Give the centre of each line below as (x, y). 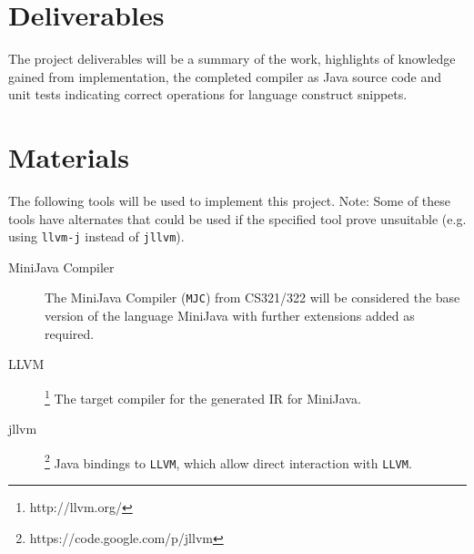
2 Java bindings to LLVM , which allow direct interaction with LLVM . (228, 461)
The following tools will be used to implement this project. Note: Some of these (230, 201)
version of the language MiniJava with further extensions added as (230, 316)
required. (70, 333)
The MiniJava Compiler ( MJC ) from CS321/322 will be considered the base (252, 298)
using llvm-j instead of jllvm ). (96, 236)
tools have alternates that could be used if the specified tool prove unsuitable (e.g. (237, 218)
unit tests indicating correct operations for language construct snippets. (208, 94)
